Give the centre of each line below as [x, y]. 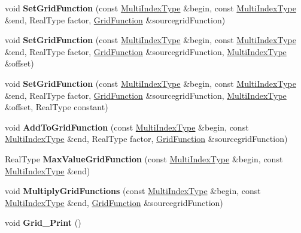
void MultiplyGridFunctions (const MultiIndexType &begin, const [133, 191]
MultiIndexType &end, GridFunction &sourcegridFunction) [114, 202]
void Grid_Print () [43, 223]
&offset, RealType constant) [57, 107]
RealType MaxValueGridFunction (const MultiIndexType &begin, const [144, 158]
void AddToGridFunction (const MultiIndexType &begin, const [127, 127]
